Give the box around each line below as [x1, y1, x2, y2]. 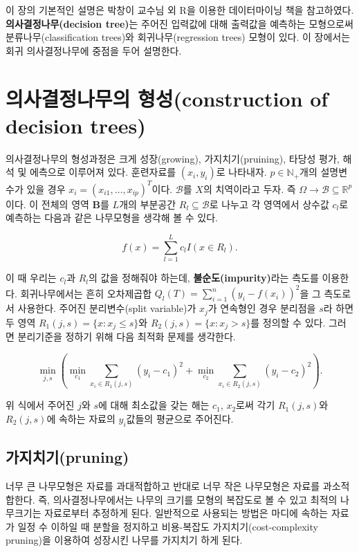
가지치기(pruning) [6, 446, 129, 468]
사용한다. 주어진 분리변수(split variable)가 [17, 301, 196, 315]
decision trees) [6, 111, 146, 139]
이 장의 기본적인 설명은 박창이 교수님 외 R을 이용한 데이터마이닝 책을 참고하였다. [6, 3, 354, 17]
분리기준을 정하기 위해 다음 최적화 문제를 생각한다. [17, 329, 236, 344]
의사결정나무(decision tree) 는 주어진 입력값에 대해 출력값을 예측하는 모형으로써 [6, 16, 353, 30]
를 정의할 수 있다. [250, 315, 326, 329]
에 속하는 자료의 [46, 412, 116, 425]
